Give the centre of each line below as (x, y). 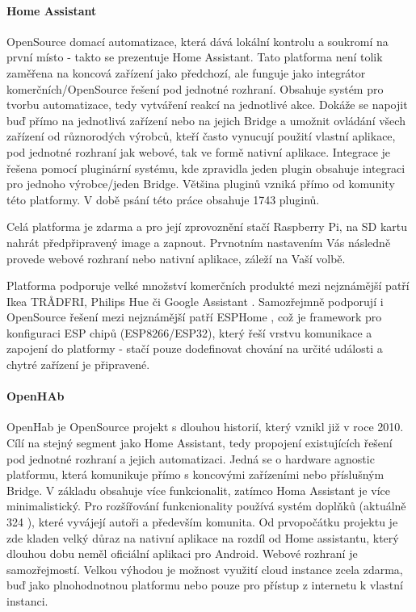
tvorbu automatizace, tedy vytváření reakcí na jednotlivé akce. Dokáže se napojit (207, 105)
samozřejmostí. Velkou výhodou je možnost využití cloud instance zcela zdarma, (205, 569)
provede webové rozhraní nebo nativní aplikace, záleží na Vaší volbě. (176, 258)
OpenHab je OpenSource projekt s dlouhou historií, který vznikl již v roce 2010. (205, 427)
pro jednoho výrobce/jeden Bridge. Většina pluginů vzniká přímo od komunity (201, 184)
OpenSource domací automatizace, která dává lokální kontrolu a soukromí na (197, 41)
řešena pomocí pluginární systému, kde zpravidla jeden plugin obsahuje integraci (206, 168)
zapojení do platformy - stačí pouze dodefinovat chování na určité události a (195, 348)
